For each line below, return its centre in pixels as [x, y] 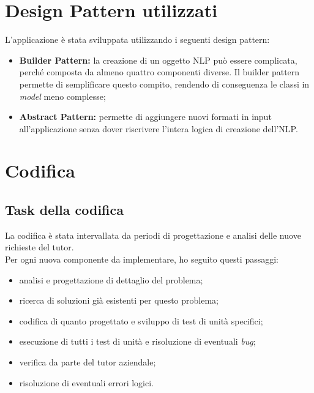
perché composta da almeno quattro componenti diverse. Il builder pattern [159, 72]
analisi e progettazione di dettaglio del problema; [111, 279]
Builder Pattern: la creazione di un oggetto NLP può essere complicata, [158, 60]
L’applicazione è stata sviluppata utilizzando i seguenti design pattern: [137, 39]
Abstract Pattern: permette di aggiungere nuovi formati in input [145, 117]
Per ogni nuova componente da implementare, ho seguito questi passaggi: [142, 259]
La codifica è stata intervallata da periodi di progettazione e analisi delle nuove [153, 235]
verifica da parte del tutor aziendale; [88, 362]
